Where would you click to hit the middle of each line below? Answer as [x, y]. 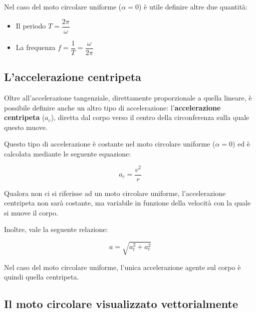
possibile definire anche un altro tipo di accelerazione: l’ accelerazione [112, 107]
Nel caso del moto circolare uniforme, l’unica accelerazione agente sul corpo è [122, 267]
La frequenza [36, 47]
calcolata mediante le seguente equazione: [68, 153]
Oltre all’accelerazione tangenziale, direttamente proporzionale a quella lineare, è [128, 97]
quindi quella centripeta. [42, 277]
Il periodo [31, 26]
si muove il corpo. [31, 212]
